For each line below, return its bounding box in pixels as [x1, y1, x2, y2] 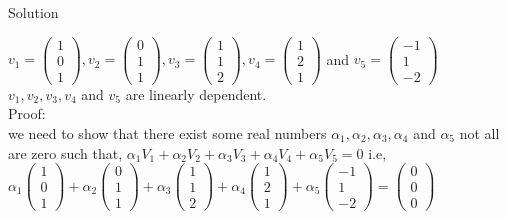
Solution [8, 2, 59, 22]
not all [459, 122, 500, 143]
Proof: [8, 103, 46, 124]
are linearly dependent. [125, 83, 267, 104]
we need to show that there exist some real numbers [8, 122, 327, 143]
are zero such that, [8, 142, 123, 163]
